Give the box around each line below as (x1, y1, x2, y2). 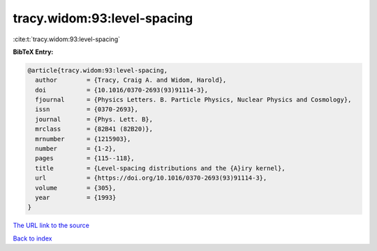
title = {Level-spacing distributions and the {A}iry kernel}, (35, 164, 286, 172)
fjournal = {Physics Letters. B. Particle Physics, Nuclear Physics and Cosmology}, (35, 96, 352, 104)
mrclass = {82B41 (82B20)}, (35, 125, 154, 133)
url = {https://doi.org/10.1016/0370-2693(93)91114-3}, (35, 174, 267, 182)
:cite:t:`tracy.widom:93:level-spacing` (13, 35, 120, 43)
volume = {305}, (35, 184, 117, 192)
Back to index (13, 234, 52, 243)
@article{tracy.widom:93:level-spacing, (27, 66, 168, 74)
